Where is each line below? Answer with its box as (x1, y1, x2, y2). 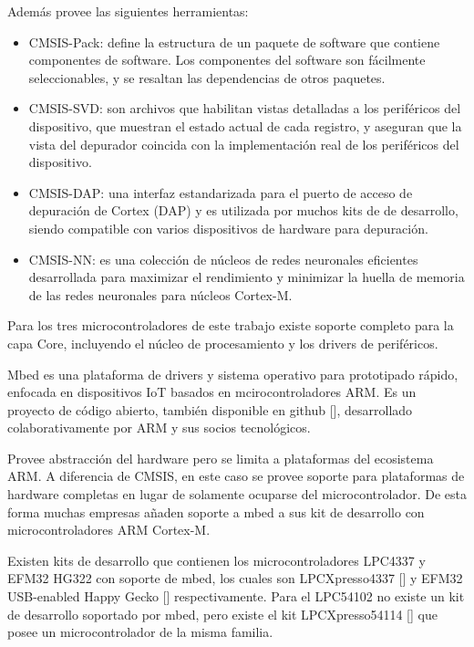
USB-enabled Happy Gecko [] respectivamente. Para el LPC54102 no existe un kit (7, 587, 465, 606)
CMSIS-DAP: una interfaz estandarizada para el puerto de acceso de (28, 183, 413, 202)
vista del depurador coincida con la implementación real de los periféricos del (28, 134, 459, 153)
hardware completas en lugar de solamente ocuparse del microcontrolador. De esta (7, 485, 467, 504)
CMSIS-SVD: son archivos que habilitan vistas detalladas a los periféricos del (28, 99, 461, 118)
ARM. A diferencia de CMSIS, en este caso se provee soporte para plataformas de (7, 466, 465, 485)
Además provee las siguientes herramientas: (7, 2, 249, 20)
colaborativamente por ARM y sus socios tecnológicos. (7, 418, 311, 437)
